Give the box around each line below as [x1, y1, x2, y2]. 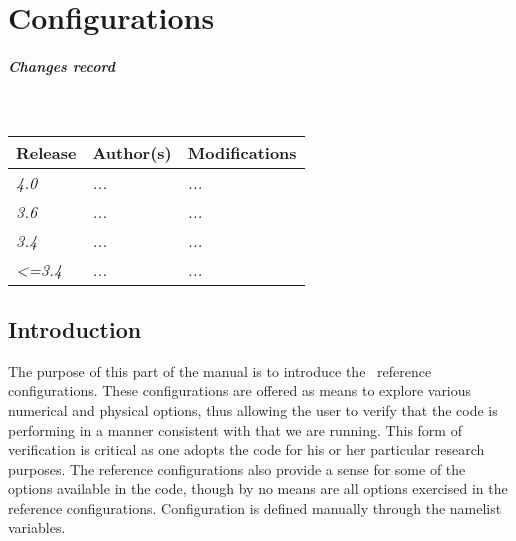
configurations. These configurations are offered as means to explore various [8, 380, 472, 401]
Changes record [8, 55, 115, 76]
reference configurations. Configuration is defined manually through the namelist [8, 497, 502, 518]
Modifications [187, 140, 297, 164]
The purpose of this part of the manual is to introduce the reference [8, 360, 432, 381]
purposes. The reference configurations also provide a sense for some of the [8, 458, 466, 479]
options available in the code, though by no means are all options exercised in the [8, 478, 508, 499]
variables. [8, 517, 66, 538]
